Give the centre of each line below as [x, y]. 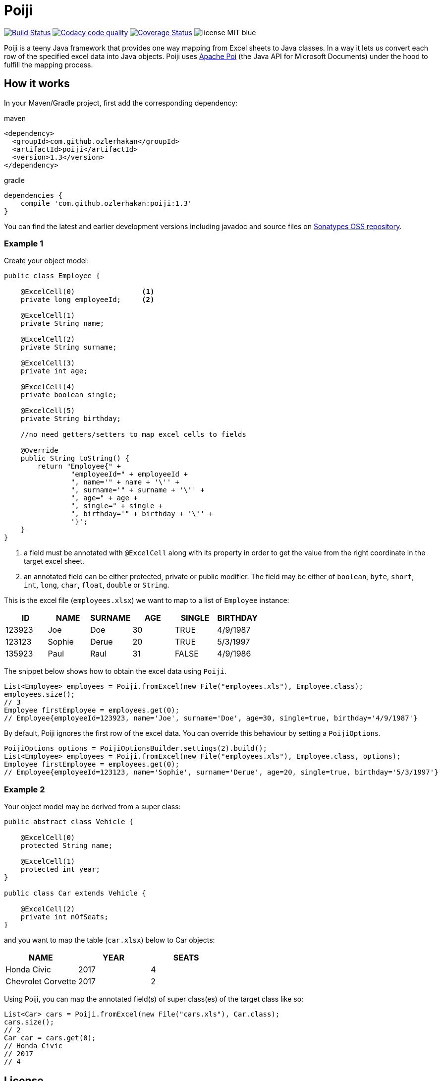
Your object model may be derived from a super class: [92, 807]
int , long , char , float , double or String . [97, 585]
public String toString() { [75, 458]
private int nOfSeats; [64, 917]
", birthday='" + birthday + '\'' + [142, 514]
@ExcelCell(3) [48, 363]
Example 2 [25, 789]
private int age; [54, 371]
